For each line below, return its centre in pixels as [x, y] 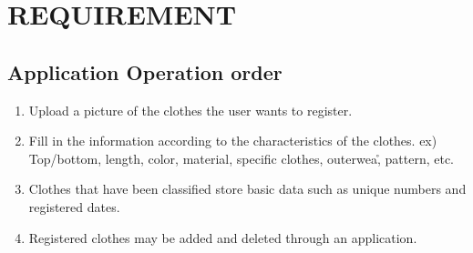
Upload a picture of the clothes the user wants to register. [190, 110]
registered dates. [74, 206]
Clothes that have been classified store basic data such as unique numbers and [247, 189]
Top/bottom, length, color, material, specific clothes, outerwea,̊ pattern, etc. [241, 158]
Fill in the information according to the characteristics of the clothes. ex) [233, 141]
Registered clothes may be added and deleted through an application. [223, 237]
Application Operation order [145, 71]
